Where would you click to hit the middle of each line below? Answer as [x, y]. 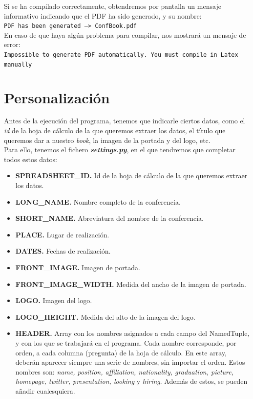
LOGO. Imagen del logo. [54, 300]
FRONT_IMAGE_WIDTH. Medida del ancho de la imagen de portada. [131, 284]
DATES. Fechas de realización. [63, 251]
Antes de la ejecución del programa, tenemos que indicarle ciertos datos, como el [125, 121]
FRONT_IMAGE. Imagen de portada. [78, 267]
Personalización [57, 97]
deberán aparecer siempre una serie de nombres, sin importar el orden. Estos [130, 362]
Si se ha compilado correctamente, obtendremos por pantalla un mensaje [113, 6]
